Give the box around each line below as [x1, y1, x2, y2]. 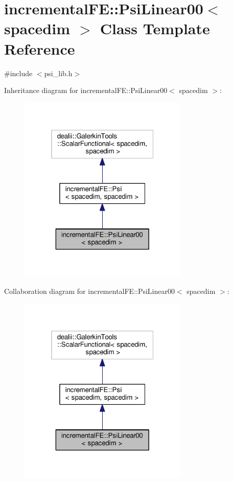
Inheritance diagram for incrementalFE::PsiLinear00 [4, 85, 168, 96]
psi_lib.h [44, 67, 73, 78]
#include [4, 67, 33, 78]
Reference [4, 38, 75, 59]
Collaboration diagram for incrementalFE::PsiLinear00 [4, 286, 175, 296]
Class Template [100, 18, 210, 39]
